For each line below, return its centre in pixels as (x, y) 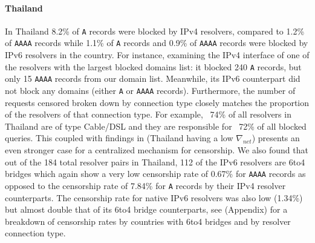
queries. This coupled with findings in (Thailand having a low (119, 138)
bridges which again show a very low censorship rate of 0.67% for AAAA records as (155, 174)
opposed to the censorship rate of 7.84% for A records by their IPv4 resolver (145, 185)
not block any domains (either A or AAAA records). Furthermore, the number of (150, 91)
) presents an (276, 138)
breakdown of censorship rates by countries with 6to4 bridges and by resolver (148, 221)
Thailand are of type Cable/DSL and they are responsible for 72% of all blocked (156, 126)
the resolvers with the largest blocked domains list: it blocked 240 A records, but (153, 66)
